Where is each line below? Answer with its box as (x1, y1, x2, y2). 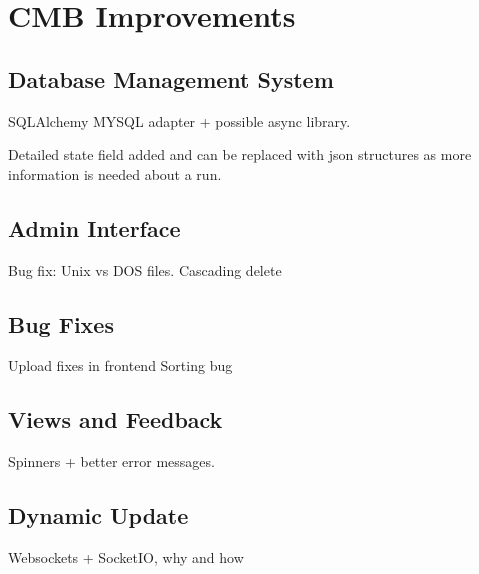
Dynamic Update (8, 500, 189, 531)
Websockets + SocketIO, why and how (8, 546, 244, 567)
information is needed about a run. (8, 163, 222, 184)
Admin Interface (8, 212, 181, 243)
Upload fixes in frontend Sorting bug (8, 355, 233, 376)
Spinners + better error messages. (8, 451, 215, 472)
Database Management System (8, 63, 334, 94)
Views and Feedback (8, 404, 223, 435)
